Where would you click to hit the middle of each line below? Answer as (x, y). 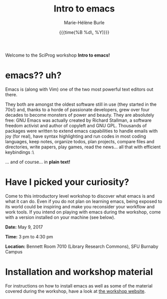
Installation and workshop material (79, 272)
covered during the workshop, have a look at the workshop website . (75, 291)
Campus (14, 251)
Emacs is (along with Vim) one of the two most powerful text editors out (79, 89)
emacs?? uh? (33, 75)
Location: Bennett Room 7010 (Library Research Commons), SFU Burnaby (82, 246)
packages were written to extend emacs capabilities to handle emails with (81, 131)
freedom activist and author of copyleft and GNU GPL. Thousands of (76, 125)
